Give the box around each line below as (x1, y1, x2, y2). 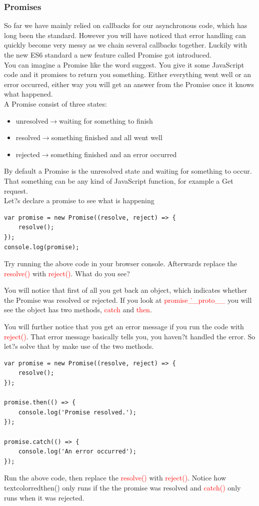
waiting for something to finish (59, 115, 153, 126)
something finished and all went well (51, 132, 162, 143)
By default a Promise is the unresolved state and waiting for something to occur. (4, 166, 252, 176)
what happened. (4, 89, 53, 99)
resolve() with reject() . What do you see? (4, 268, 130, 278)
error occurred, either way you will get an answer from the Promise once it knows (4, 79, 254, 89)
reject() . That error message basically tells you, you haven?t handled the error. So (4, 331, 255, 341)
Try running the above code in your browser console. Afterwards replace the (4, 258, 237, 269)
